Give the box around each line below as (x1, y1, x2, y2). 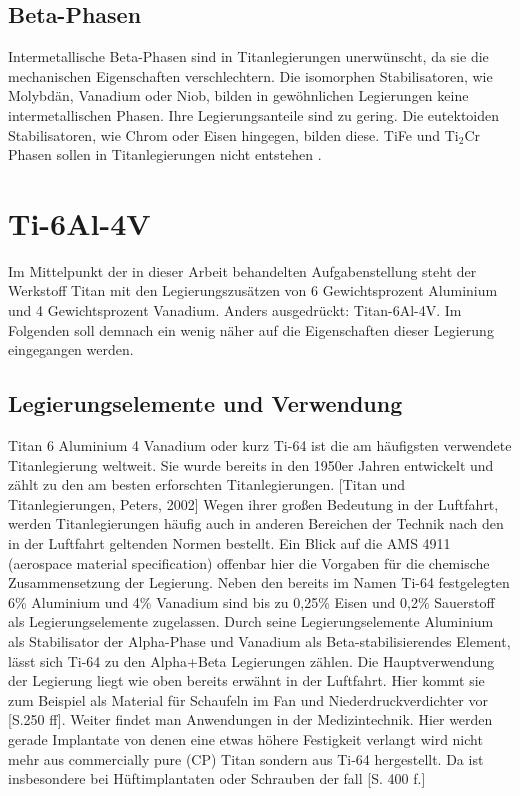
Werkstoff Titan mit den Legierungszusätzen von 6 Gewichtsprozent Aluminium (8, 280, 498, 301)
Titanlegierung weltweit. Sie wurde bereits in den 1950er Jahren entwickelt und (8, 454, 494, 475)
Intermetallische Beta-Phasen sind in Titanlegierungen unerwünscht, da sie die (8, 46, 489, 67)
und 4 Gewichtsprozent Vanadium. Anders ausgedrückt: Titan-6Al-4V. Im (8, 300, 462, 321)
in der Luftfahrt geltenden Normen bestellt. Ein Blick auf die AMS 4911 (8, 533, 451, 554)
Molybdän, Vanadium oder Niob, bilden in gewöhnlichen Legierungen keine (8, 85, 469, 106)
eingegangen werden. (8, 339, 134, 360)
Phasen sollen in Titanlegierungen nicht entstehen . (8, 144, 322, 165)
